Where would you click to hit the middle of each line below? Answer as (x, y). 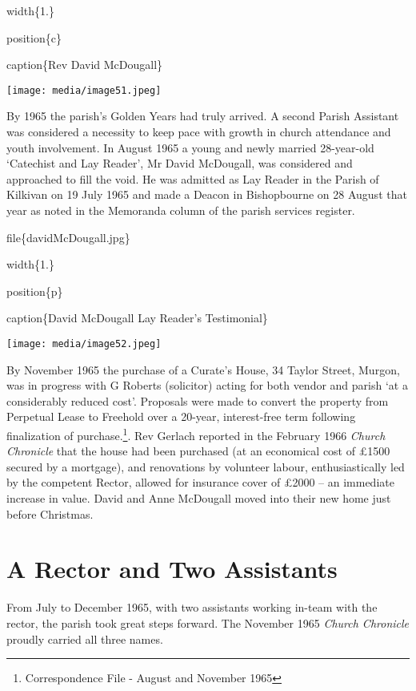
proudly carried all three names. (85, 638)
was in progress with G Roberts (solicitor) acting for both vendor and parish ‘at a (207, 385)
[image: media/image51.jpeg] (84, 90)
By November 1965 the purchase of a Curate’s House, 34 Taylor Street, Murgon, (203, 369)
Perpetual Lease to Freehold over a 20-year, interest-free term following (181, 416)
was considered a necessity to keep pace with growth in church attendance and (199, 132)
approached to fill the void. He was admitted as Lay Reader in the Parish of (193, 178)
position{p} (35, 291)
